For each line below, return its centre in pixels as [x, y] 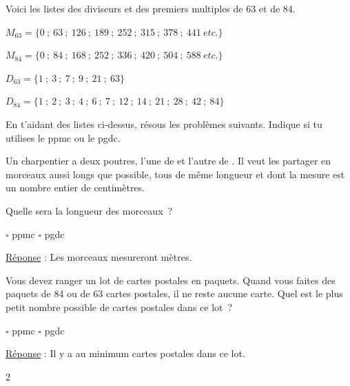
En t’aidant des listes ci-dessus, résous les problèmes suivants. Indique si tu [164, 124]
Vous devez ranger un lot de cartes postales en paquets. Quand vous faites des [171, 280]
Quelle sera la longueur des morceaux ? [89, 210]
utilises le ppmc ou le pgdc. [63, 137]
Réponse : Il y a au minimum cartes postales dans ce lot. [125, 353]
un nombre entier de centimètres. [75, 187]
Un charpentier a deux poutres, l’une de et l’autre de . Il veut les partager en [168, 161]
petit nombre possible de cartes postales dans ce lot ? [119, 307]
